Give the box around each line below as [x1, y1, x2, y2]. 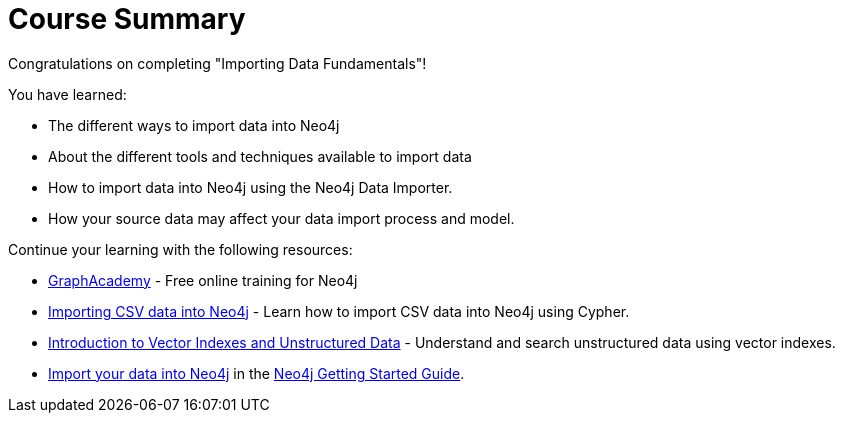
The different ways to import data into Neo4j [48, 116, 340, 134]
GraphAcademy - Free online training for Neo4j [48, 271, 358, 289]
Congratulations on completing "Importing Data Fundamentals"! [8, 54, 427, 72]
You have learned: [8, 85, 127, 103]
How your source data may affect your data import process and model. [48, 209, 515, 227]
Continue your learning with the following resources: [8, 240, 353, 258]
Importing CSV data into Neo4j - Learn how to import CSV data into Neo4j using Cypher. [48, 302, 630, 320]
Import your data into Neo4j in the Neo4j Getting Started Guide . [48, 364, 465, 382]
